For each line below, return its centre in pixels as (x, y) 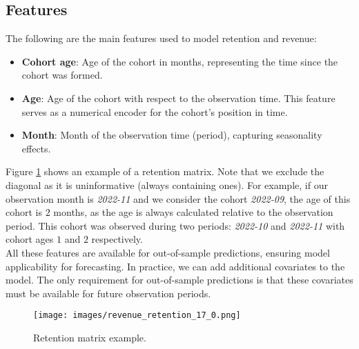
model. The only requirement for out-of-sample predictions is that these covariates (179, 280)
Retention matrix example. (90, 337)
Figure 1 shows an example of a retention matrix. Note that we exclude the (165, 171)
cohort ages (30, 239)
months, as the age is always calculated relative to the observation (193, 212)
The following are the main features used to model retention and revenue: (161, 38)
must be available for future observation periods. (108, 293)
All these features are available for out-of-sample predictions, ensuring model (168, 252)
